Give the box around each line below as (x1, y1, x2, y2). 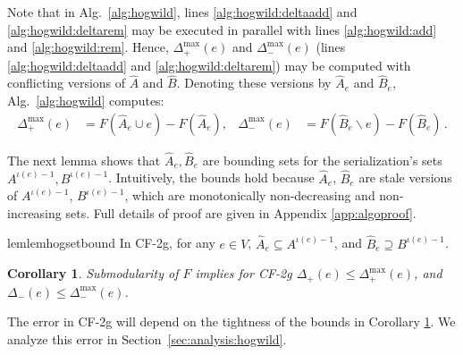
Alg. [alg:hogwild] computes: (7, 91, 164, 110)
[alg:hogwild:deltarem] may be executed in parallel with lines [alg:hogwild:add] (7, 20, 437, 38)
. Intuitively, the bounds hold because (108, 168, 315, 187)
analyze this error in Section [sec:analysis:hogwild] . (7, 329, 287, 348)
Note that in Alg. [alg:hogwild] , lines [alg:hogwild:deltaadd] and (7, 3, 358, 21)
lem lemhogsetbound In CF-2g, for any (7, 233, 215, 252)
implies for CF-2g (195, 264, 292, 283)
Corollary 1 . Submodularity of (7, 264, 179, 283)
